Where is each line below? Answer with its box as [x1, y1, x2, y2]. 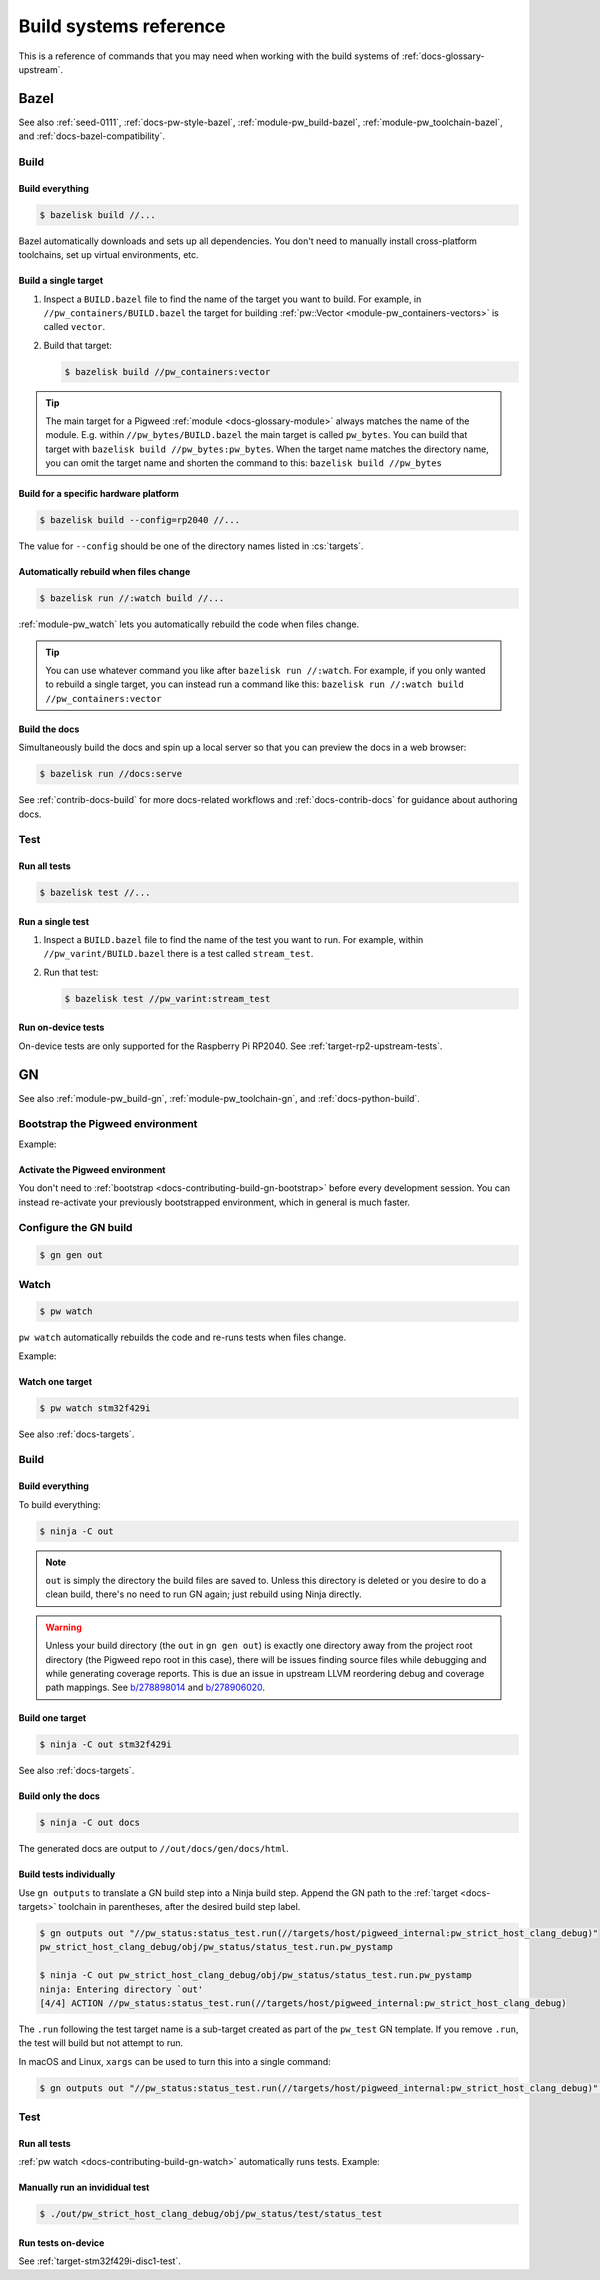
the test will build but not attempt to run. [18, 2037, 184, 2049]
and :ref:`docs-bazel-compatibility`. [18, 130, 165, 142]
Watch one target [18, 1375, 93, 1387]
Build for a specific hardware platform [18, 488, 179, 500]
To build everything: [18, 1498, 101, 1510]
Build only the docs [18, 1790, 100, 1802]
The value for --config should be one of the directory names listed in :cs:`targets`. [18, 540, 364, 552]
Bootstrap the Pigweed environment [18, 1117, 198, 1131]
